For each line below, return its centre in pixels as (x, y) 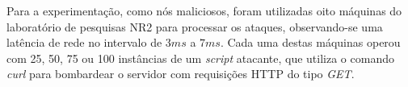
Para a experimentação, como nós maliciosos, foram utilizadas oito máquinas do (204, 10)
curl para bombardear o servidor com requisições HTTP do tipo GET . (181, 74)
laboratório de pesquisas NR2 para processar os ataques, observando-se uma (195, 26)
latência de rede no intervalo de (84, 42)
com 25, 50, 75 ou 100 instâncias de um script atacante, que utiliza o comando (200, 58)
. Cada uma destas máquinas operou (310, 42)
